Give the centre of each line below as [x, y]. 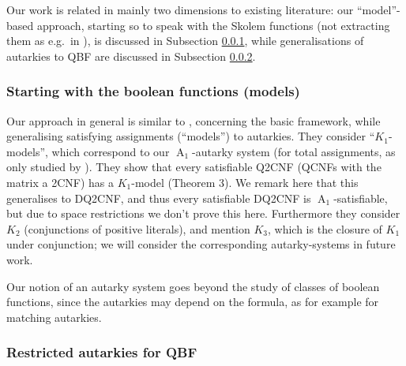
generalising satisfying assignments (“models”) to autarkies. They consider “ [191, 136]
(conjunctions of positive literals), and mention [137, 228]
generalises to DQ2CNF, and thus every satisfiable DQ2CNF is [159, 198]
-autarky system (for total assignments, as [294, 151]
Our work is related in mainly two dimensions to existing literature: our [180, 9]
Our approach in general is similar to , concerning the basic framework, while [194, 120]
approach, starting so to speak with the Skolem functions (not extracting [213, 25]
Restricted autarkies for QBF [102, 352]
